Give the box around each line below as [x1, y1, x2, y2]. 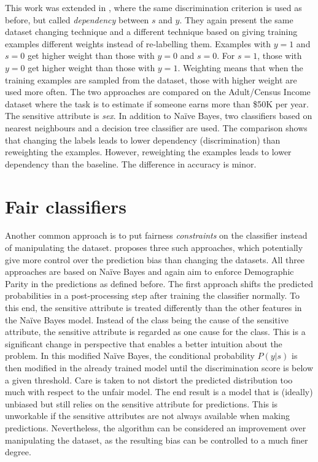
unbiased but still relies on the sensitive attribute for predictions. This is [5, 397, 278, 410]
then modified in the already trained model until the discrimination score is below [5, 361, 314, 374]
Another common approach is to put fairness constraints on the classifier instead [5, 229, 308, 242]
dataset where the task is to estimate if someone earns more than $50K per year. [5, 97, 309, 110]
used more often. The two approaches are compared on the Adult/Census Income [5, 85, 311, 98]
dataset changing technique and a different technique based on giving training [5, 25, 298, 38]
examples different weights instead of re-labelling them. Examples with [5, 37, 271, 50]
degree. [5, 445, 31, 458]
